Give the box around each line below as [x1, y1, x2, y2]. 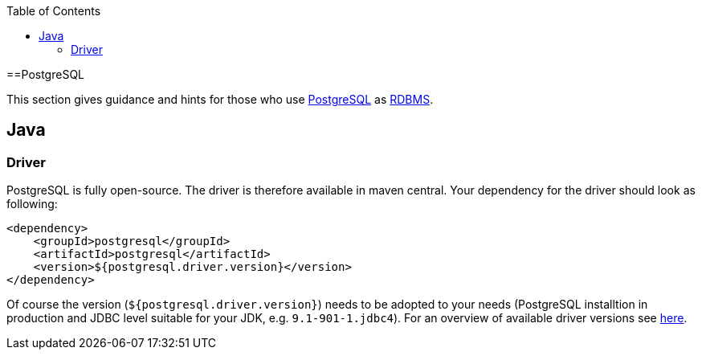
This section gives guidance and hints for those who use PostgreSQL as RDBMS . [6, 92, 434, 106]
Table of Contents [6, 4, 101, 18]
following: [6, 197, 58, 211]
